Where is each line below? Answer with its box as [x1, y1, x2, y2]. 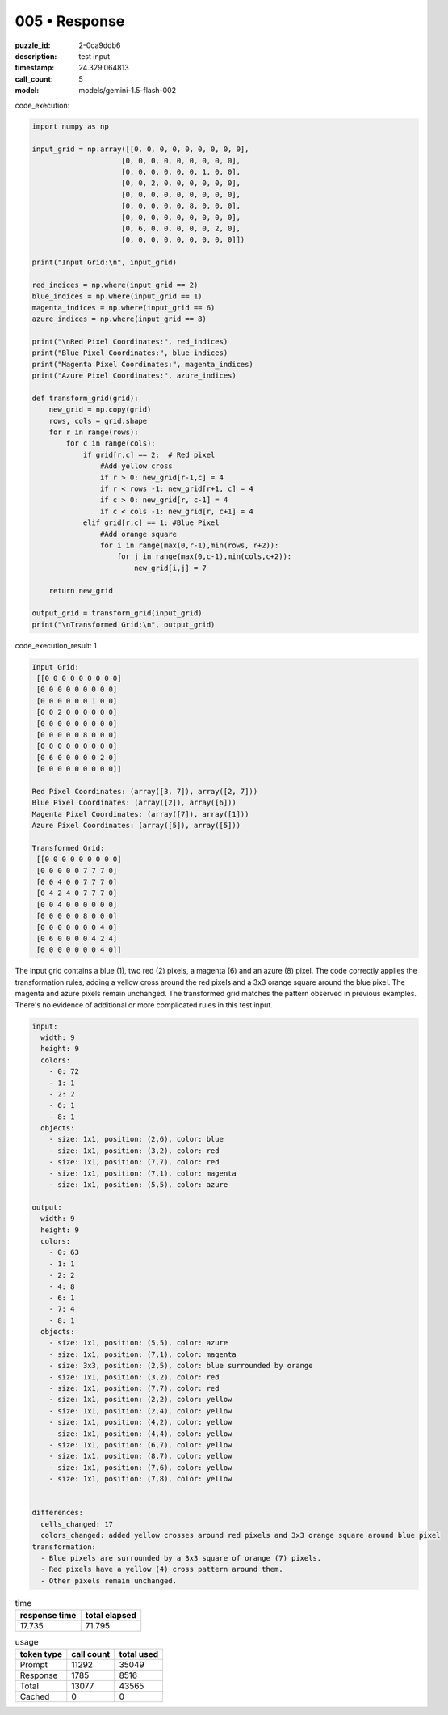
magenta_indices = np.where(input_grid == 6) [31, 303, 216, 312]
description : [15, 51, 57, 61]
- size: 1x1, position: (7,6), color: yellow [48, 1463, 232, 1472]
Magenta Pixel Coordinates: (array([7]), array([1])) [31, 809, 249, 818]
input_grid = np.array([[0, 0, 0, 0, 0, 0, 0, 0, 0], [31, 145, 249, 154]
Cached [19, 1691, 50, 1702]
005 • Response [15, 12, 125, 30]
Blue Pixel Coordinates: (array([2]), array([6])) [31, 798, 237, 808]
